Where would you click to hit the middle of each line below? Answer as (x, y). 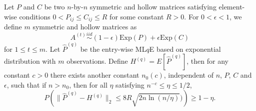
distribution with (30, 61)
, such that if (26, 84)
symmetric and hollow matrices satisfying (153, 6)
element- (232, 6)
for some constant (137, 16)
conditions (35, 16)
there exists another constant (95, 75)
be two (54, 6)
